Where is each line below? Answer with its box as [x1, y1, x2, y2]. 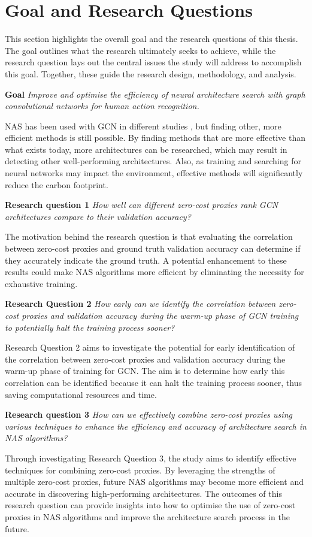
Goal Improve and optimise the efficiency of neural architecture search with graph [5, 88, 305, 100]
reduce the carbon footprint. [5, 178, 108, 191]
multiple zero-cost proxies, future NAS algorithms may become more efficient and [5, 475, 304, 488]
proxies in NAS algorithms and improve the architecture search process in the [5, 510, 290, 523]
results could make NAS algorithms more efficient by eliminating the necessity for [5, 266, 304, 278]
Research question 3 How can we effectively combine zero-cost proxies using [5, 408, 292, 421]
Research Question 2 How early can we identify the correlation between [5, 297, 276, 310]
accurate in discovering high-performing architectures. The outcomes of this [5, 487, 282, 499]
